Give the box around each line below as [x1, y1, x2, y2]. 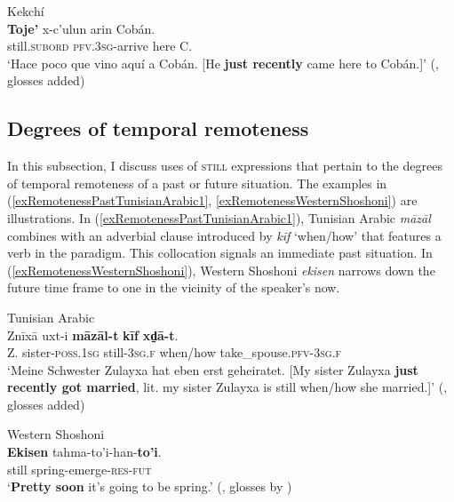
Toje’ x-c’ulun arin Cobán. [7, 19, 155, 37]
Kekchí [7, 2, 44, 20]
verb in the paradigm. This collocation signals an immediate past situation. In [7, 243, 433, 262]
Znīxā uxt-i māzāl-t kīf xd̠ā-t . [7, 325, 179, 344]
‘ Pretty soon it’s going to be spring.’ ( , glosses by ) [7, 477, 292, 496]
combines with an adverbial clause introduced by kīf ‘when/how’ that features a [7, 226, 442, 244]
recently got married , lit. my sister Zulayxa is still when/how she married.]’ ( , [7, 378, 448, 396]
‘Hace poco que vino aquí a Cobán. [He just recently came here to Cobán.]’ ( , [7, 53, 439, 72]
